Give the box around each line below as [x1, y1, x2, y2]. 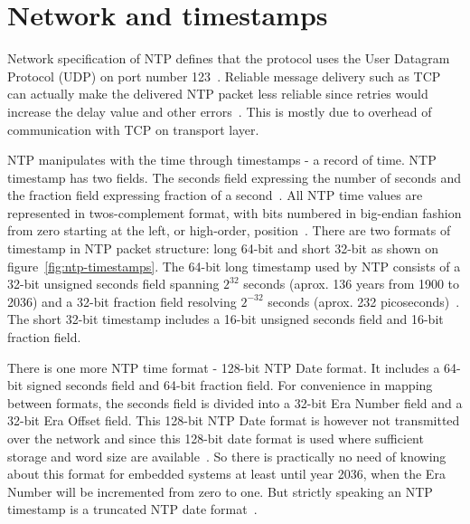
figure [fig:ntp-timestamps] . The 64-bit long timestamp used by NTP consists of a [7, 256, 461, 275]
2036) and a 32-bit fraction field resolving [7, 291, 237, 310]
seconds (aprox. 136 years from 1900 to [243, 274, 460, 293]
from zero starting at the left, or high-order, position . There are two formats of [7, 221, 451, 240]
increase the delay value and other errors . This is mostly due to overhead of [7, 101, 432, 120]
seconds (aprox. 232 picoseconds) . [268, 291, 460, 310]
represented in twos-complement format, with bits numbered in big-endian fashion [7, 203, 462, 222]
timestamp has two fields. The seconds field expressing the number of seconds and [7, 167, 461, 186]
